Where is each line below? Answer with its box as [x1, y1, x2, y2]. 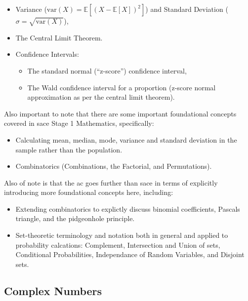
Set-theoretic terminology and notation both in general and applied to [15, 230, 228, 240]
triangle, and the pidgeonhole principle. [15, 213, 135, 224]
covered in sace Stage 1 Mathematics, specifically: [4, 118, 154, 128]
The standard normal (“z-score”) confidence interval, [27, 65, 187, 75]
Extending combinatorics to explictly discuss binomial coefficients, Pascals [15, 203, 240, 214]
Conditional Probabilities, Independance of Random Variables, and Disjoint [15, 249, 245, 260]
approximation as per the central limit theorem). [27, 92, 175, 102]
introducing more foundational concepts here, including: [4, 187, 173, 197]
